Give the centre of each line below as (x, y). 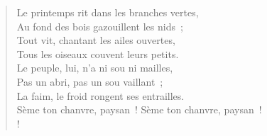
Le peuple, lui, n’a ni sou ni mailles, (95, 68)
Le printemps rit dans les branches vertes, (108, 12)
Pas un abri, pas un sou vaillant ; (90, 81)
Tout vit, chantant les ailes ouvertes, (96, 40)
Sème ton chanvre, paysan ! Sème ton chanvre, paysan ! (139, 109)
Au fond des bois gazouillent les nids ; (100, 26)
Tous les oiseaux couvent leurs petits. (98, 53)
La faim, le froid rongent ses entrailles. (100, 95)
